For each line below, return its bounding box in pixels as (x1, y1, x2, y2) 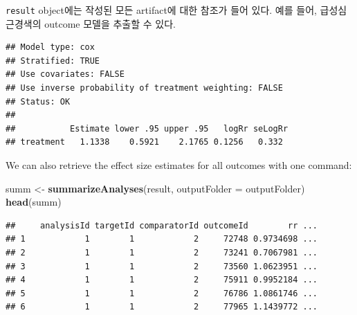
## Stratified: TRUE (6, 55, 100, 66)
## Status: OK (6, 96, 71, 107)
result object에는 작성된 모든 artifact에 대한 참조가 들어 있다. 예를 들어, (6, 3, 317, 17)
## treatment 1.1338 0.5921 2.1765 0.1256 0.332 (6, 137, 283, 147)
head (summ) (6, 195, 62, 209)
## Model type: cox (6, 42, 95, 53)
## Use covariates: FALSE (6, 69, 125, 80)
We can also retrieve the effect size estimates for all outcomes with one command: (6, 158, 352, 172)
